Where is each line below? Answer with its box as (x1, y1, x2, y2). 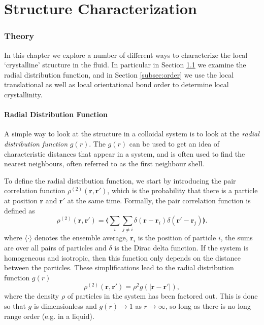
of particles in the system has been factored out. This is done (67, 291, 258, 301)
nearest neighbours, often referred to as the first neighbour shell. (4, 158, 205, 169)
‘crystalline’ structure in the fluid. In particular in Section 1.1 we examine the (4, 59, 246, 70)
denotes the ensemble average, (34, 232, 128, 243)
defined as (4, 205, 35, 215)
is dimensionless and (34, 301, 97, 311)
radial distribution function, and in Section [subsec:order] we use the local (4, 69, 234, 80)
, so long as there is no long (165, 301, 251, 311)
